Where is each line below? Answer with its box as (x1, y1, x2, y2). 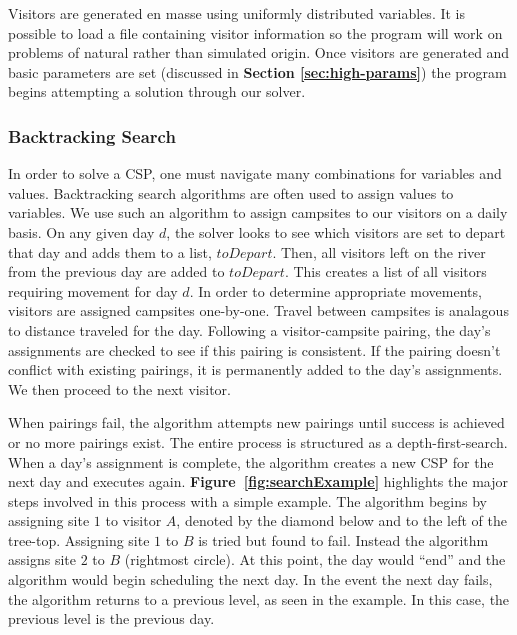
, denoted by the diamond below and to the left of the (176, 510, 507, 531)
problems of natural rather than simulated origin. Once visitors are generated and (8, 42, 510, 63)
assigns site (8, 549, 76, 570)
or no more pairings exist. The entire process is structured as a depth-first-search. (8, 431, 508, 452)
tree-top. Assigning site (8, 529, 150, 550)
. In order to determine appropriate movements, (189, 280, 482, 301)
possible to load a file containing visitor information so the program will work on (8, 22, 503, 43)
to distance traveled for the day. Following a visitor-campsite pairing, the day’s (8, 319, 491, 340)
